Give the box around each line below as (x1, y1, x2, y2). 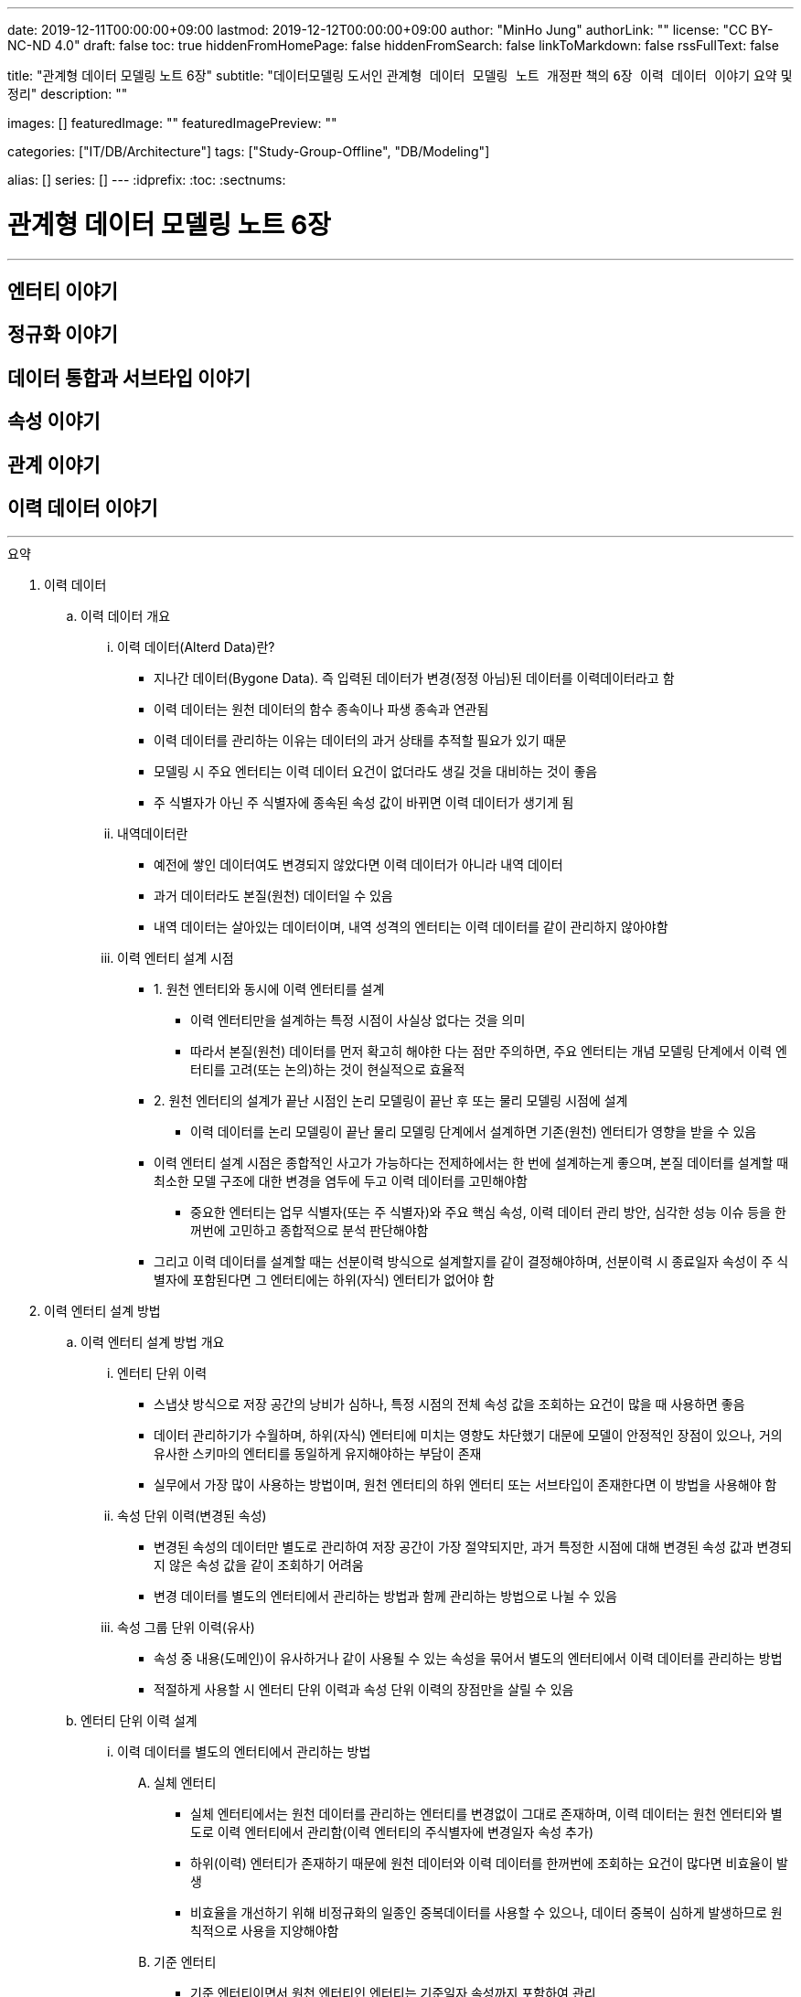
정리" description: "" (7, 86, 128, 101)
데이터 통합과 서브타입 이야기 (7, 366, 251, 390)
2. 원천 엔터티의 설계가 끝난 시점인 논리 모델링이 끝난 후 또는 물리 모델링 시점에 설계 (154, 1093, 628, 1109)
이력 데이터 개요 (80, 608, 171, 625)
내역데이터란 (117, 826, 188, 842)
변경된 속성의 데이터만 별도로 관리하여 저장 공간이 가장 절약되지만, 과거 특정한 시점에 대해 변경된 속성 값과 (154, 1539, 753, 1555)
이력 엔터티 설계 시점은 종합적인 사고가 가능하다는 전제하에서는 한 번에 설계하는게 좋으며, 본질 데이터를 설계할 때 (154, 1155, 789, 1171)
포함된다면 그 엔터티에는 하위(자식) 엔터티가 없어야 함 (192, 1272, 495, 1288)
